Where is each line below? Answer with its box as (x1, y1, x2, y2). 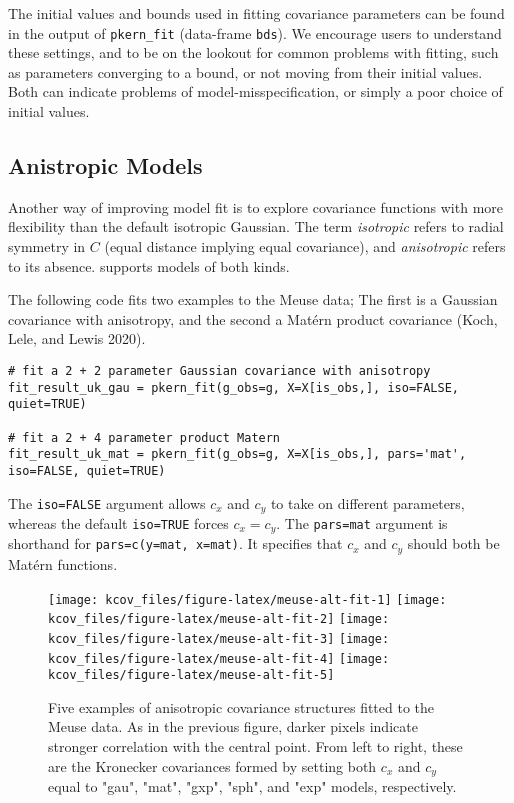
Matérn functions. (8, 553, 118, 574)
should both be (407, 533, 500, 554)
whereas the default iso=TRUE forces (8, 513, 229, 534)
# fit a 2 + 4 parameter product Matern (8, 430, 281, 445)
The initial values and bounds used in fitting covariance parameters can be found (8, 3, 505, 23)
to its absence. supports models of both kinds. (8, 255, 290, 276)
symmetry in (8, 236, 86, 257)
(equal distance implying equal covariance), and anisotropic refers (104, 236, 506, 257)
